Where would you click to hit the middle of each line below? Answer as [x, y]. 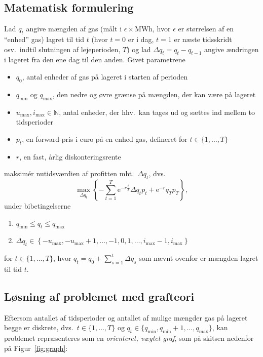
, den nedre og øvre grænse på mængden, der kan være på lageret [154, 94]
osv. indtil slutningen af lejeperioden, [62, 49]
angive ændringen [232, 49]
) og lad [139, 49]
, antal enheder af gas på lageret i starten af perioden [105, 76]
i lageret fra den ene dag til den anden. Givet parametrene [95, 59]
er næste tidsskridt [203, 39]
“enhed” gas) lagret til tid [44, 39]
